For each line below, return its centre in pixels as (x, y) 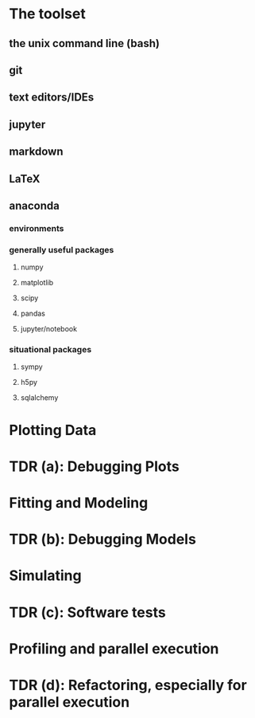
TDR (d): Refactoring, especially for (128, 685)
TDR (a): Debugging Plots (94, 466)
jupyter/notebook (49, 329)
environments (37, 228)
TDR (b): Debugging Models (103, 539)
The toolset (47, 14)
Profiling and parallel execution (114, 648)
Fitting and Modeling (79, 503)
